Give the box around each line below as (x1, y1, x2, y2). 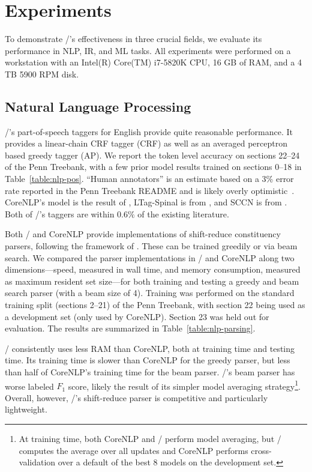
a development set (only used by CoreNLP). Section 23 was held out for (5, 310, 269, 322)
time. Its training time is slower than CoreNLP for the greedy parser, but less (5, 354, 290, 366)
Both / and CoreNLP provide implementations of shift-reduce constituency (5, 228, 281, 240)
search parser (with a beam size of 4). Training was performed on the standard (5, 286, 295, 299)
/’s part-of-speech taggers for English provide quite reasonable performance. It (5, 125, 293, 138)
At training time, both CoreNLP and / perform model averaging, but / (19, 432, 281, 445)
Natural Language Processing (5, 97, 191, 115)
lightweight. (5, 403, 47, 416)
